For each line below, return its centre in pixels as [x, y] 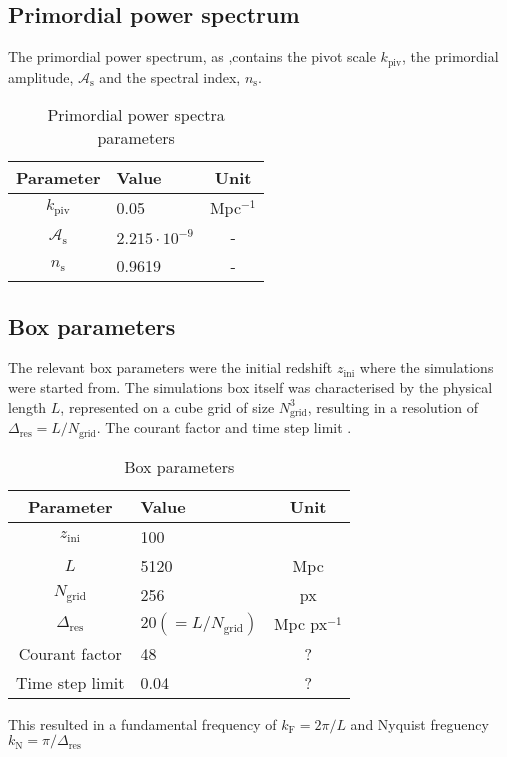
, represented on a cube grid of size [167, 406]
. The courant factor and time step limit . [224, 427]
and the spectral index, [170, 76]
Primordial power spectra [136, 115]
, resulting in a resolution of [392, 406]
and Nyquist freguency [419, 723]
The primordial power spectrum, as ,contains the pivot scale [192, 56]
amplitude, [41, 76]
